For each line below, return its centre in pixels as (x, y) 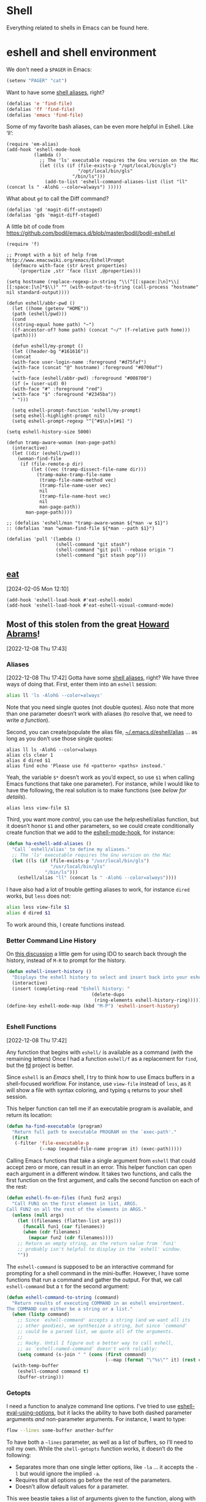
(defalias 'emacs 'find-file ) (45, 115)
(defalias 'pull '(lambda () (44, 539)
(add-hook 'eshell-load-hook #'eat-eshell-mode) (70, 600)
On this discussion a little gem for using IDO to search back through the (97, 954)
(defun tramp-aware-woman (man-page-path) (61, 443)
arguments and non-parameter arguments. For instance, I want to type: (96, 1419)
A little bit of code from (35, 227)
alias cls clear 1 (30, 755)
